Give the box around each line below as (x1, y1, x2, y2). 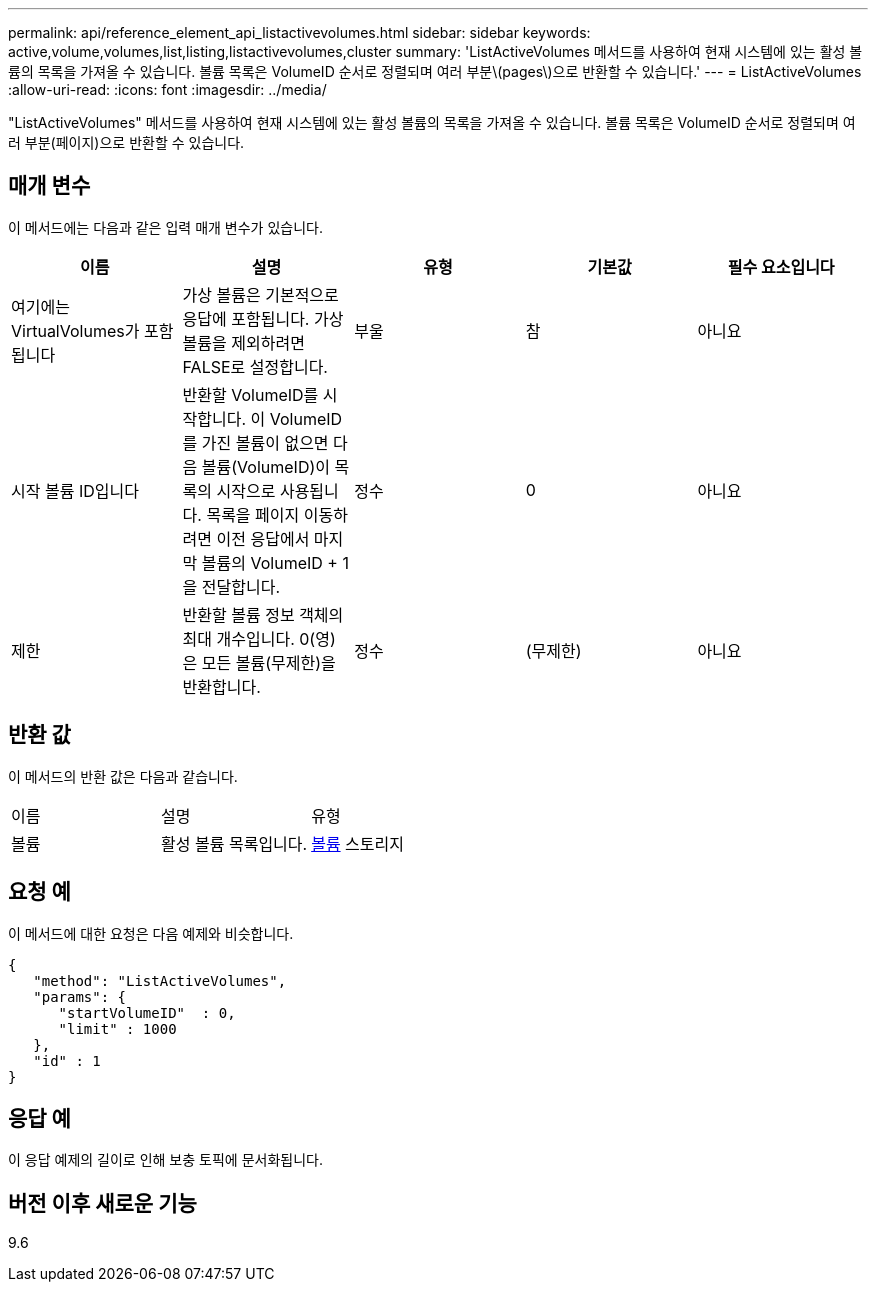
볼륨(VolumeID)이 (201, 456, 330, 477)
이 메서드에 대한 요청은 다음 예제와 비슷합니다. (8, 924, 294, 942)
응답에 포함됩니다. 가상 (182, 308, 344, 329)
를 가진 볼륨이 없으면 (182, 432, 329, 453)
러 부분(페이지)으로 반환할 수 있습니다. (8, 134, 245, 151)
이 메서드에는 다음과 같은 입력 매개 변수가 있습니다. (8, 218, 323, 236)
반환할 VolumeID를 (182, 384, 319, 405)
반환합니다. (182, 676, 261, 697)
